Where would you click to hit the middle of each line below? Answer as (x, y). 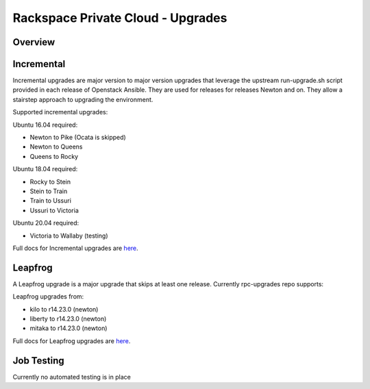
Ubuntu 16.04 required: (45, 125)
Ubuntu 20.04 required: (46, 223)
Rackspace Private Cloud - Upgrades (120, 18)
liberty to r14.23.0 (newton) (68, 319)
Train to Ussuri (51, 201)
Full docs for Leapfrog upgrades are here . (72, 341)
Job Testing (38, 361)
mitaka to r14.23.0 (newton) (69, 328)
